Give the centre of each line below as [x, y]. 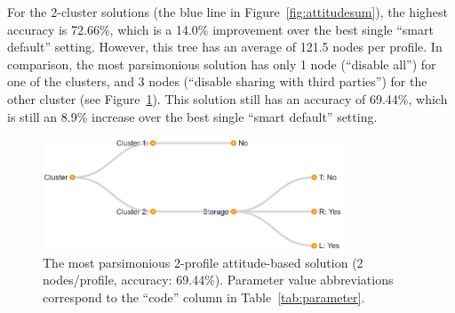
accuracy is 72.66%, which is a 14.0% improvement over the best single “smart [220, 29]
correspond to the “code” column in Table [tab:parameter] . [204, 297]
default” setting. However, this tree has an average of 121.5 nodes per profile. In [225, 47]
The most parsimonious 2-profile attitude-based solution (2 [203, 262]
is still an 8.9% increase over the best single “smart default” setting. [192, 116]
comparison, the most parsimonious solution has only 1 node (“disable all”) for [222, 64]
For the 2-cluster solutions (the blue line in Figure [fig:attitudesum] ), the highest [227, 12]
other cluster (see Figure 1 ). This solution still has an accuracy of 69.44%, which [227, 98]
